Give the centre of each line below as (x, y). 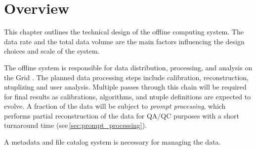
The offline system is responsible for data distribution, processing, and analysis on (128, 67)
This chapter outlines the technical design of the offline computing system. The (124, 32)
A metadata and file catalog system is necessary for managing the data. (112, 142)
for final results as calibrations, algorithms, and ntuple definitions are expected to (128, 96)
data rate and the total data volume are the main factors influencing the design (124, 41)
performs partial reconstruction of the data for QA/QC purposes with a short (122, 115)
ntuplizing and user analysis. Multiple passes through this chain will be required (125, 87)
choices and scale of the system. (52, 51)
